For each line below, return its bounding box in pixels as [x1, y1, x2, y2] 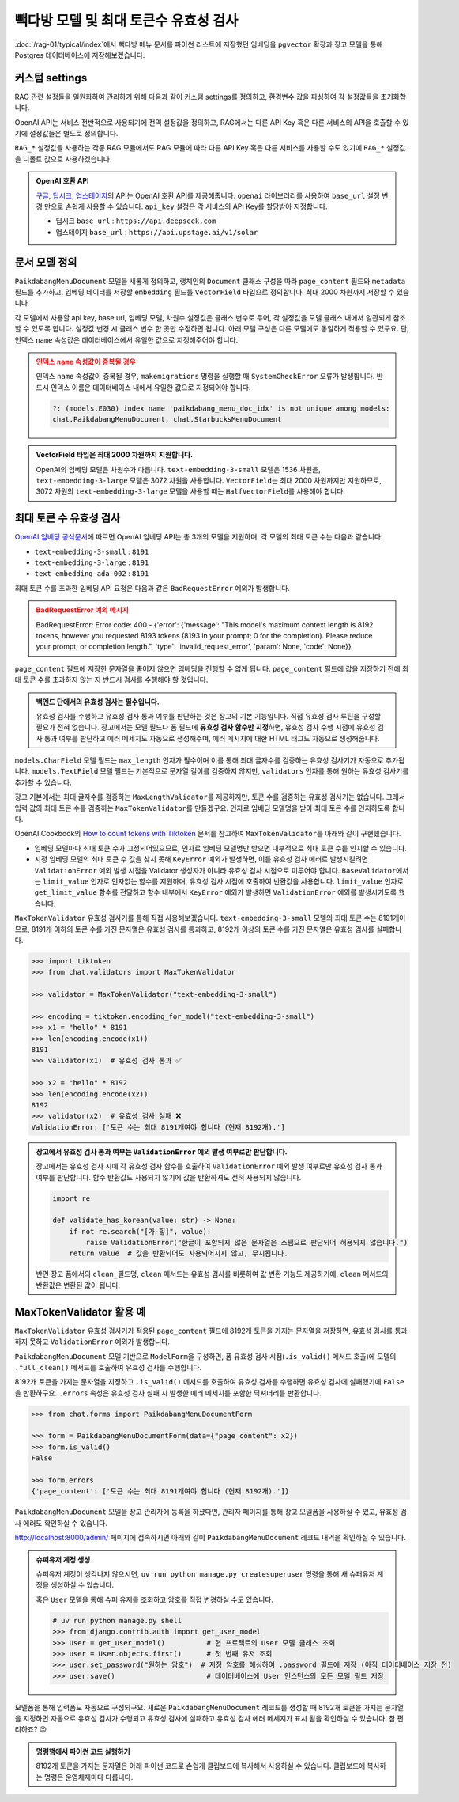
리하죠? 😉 [14, 1724, 47, 1734]
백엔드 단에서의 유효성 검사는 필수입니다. [36, 697, 160, 706]
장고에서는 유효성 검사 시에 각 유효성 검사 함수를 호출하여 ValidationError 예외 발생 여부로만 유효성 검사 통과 [36, 1161, 382, 1171]
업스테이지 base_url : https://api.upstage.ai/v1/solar [55, 227, 258, 237]
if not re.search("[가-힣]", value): [69, 1227, 212, 1236]
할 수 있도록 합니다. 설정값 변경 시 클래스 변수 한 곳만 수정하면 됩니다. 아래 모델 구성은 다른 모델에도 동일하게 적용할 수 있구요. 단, [14, 324, 410, 334]
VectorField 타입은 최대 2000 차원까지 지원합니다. [36, 450, 194, 460]
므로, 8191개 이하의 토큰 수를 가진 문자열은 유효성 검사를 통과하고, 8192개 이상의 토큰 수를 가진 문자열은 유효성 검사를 [14, 924, 374, 933]
